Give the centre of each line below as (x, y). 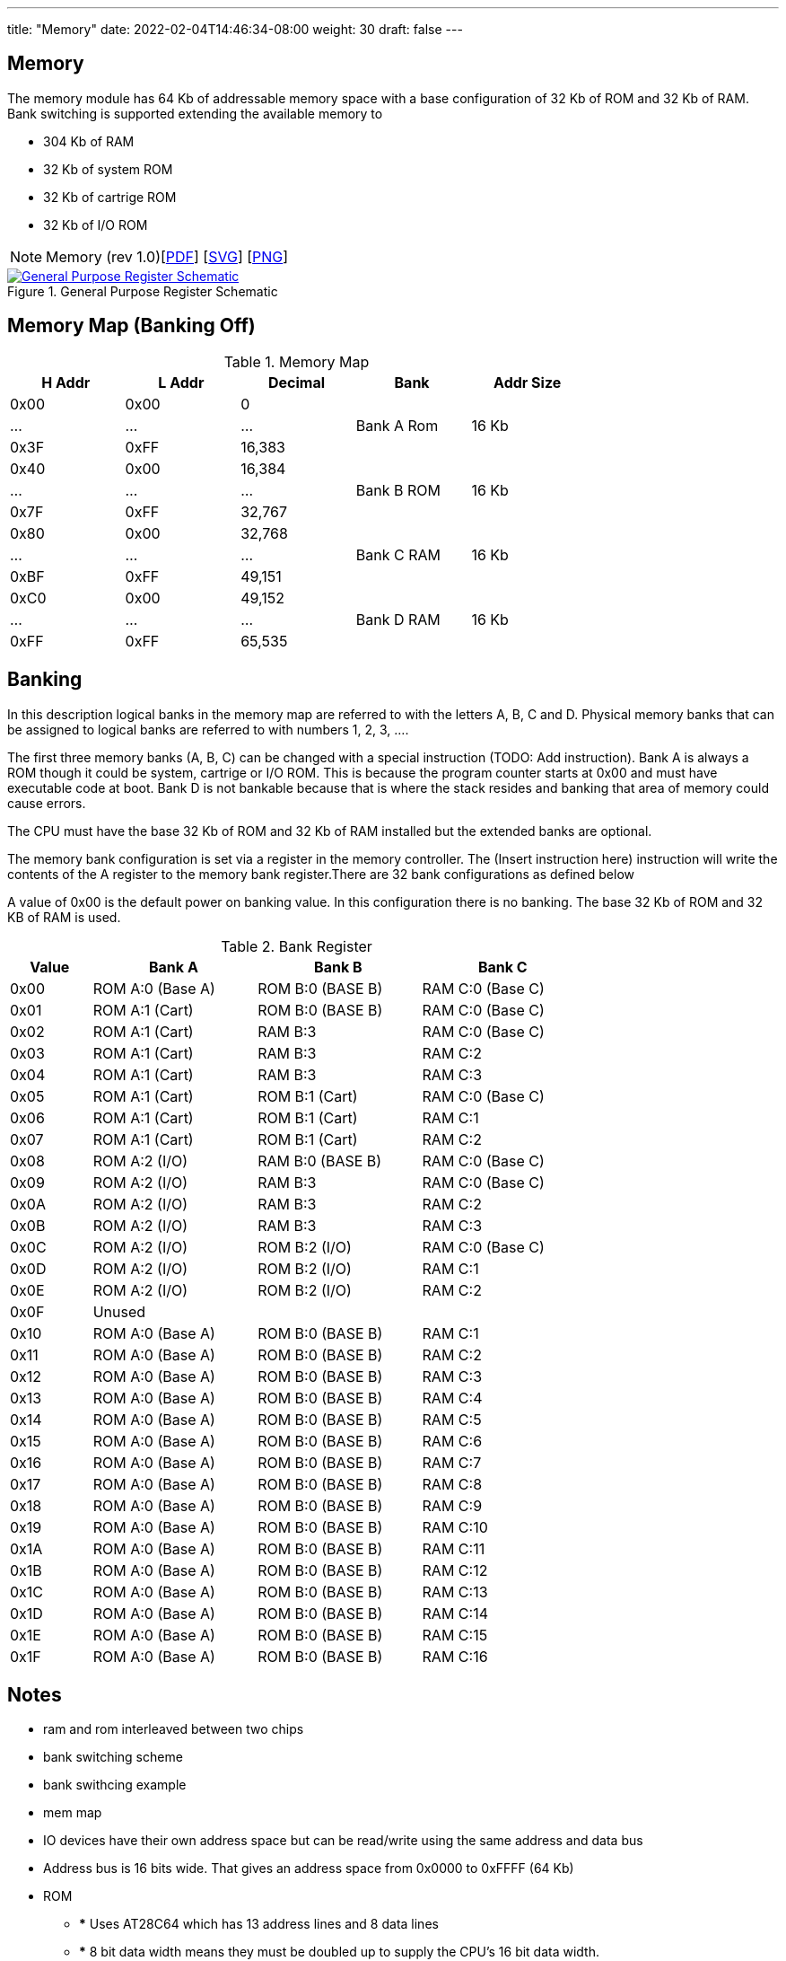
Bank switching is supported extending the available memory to (195, 113)
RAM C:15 (455, 1635)
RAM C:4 (452, 1398)
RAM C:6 (452, 1441)
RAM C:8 (452, 1484)
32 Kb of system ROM (108, 169)
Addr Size (528, 382)
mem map (73, 1813)
